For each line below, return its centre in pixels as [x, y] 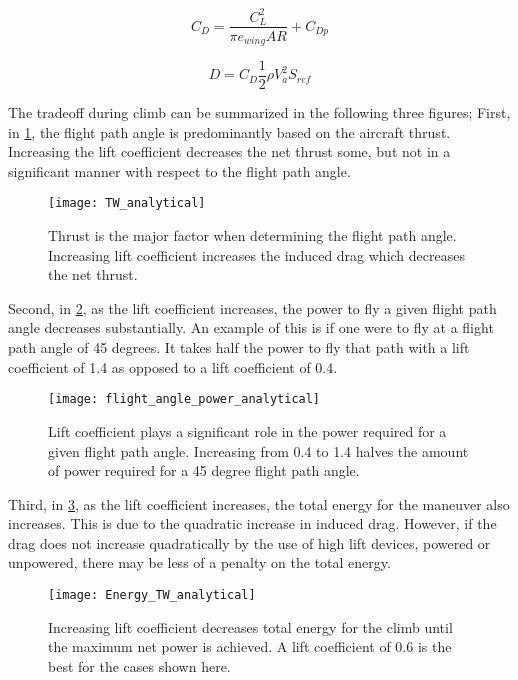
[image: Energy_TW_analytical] [152, 595]
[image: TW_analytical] [127, 203]
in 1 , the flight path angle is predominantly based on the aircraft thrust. [229, 131]
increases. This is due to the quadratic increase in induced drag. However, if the [252, 523]
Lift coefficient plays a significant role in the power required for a [247, 430]
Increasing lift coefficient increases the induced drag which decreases [256, 254]
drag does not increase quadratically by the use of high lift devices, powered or [249, 542]
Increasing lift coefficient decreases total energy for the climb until [250, 626]
